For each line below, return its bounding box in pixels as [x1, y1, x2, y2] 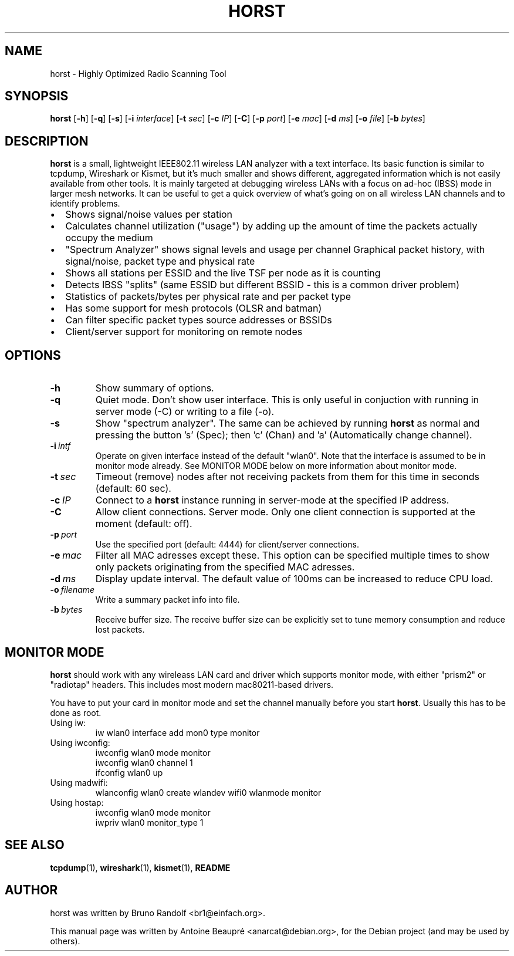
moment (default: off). [95, 518, 192, 530]
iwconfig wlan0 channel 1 [95, 757, 193, 768]
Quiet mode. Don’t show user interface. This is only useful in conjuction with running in [95, 394, 479, 406]
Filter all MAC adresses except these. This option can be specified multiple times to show [95, 549, 490, 562]
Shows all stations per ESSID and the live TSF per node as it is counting [65, 267, 381, 279]
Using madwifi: [50, 777, 108, 788]
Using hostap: [50, 797, 104, 808]
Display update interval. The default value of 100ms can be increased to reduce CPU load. [95, 573, 493, 585]
